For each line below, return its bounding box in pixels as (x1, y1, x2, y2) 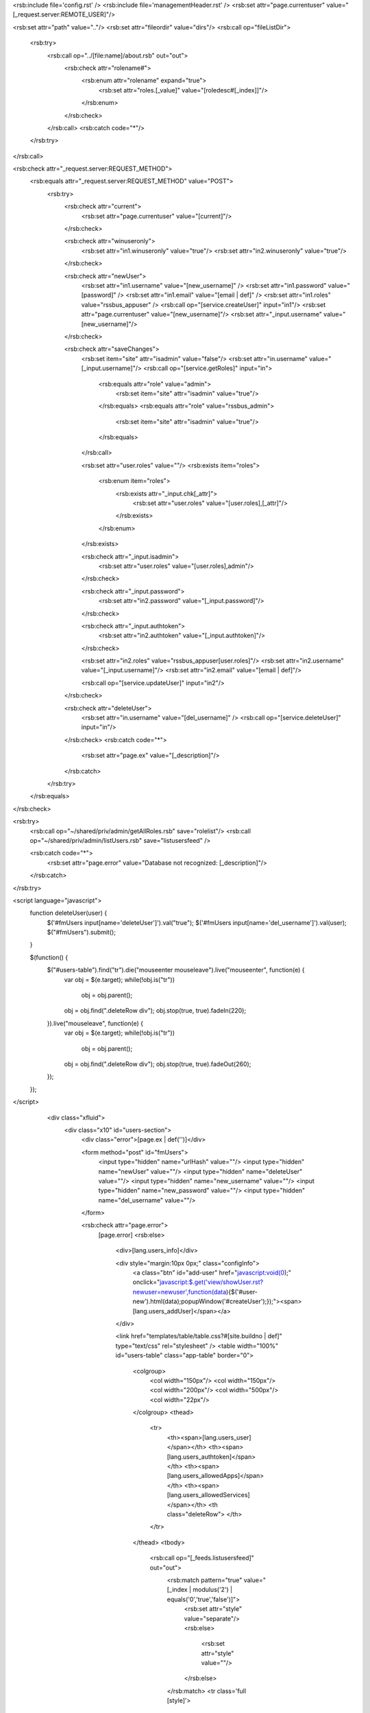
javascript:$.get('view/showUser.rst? (159, 1278, 264, 1286)
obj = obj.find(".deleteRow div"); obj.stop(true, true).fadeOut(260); (64, 1059, 251, 1068)
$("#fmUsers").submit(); (47, 928, 116, 937)
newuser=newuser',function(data (132, 1287, 227, 1296)
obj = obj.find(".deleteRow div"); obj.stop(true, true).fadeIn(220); (64, 1007, 247, 1015)
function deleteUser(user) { (29, 909, 108, 917)
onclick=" (132, 1278, 160, 1286)
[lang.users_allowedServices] (166, 1491, 250, 1499)
